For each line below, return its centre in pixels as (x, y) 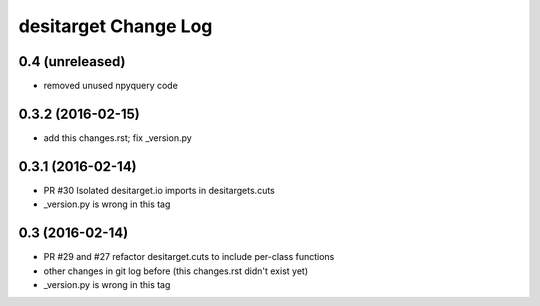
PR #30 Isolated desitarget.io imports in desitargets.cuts (159, 190)
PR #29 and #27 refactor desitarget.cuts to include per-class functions (189, 257)
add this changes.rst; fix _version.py (117, 137)
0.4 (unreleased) (72, 61)
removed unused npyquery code (111, 86)
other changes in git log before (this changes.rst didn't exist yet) (176, 271)
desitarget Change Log (115, 26)
